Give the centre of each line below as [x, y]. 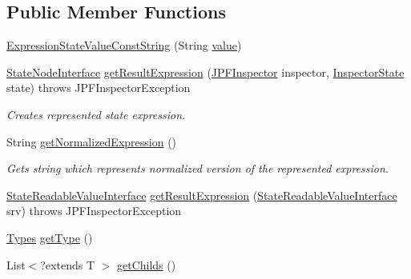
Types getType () [50, 237]
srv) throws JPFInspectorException [94, 211]
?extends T [67, 264]
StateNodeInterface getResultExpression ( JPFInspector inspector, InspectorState [205, 72]
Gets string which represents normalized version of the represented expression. [198, 168]
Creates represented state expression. [96, 114]
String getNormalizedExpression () [92, 141]
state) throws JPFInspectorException [99, 88]
